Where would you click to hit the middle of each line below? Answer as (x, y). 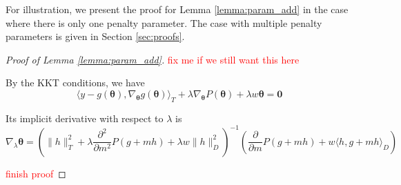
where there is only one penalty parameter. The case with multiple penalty (164, 22)
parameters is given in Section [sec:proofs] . (95, 36)
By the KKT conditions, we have (75, 82)
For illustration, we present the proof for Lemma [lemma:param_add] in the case (177, 9)
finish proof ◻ (36, 173)
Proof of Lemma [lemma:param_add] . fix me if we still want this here (153, 59)
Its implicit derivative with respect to (85, 118)
